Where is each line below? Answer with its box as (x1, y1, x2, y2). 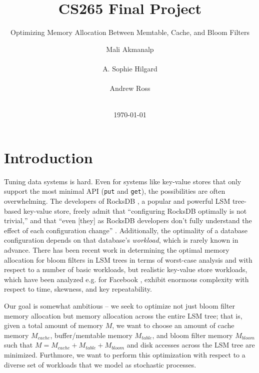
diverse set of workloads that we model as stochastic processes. (4, 359, 196, 370)
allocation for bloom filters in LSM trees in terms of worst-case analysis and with (4, 254, 252, 265)
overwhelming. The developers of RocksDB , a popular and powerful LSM (4, 196, 230, 206)
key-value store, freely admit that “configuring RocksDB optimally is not (23, 205, 247, 216)
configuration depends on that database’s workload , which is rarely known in (4, 235, 238, 245)
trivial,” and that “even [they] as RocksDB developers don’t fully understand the (4, 215, 252, 226)
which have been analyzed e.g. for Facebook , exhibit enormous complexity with (4, 274, 249, 284)
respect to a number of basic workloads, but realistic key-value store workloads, (4, 264, 247, 275)
